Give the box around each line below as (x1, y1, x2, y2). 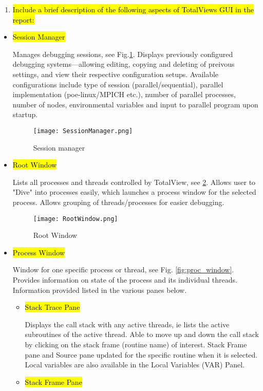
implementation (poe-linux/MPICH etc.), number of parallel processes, (12, 89, 236, 100)
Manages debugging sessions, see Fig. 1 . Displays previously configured (12, 48, 233, 59)
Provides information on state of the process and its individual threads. (12, 274, 237, 285)
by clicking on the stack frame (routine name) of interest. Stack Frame (25, 339, 247, 349)
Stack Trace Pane (25, 302, 80, 312)
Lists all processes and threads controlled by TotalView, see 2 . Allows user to (12, 176, 256, 187)
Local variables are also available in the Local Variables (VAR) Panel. (25, 359, 245, 370)
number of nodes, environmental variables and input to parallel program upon (12, 99, 258, 109)
